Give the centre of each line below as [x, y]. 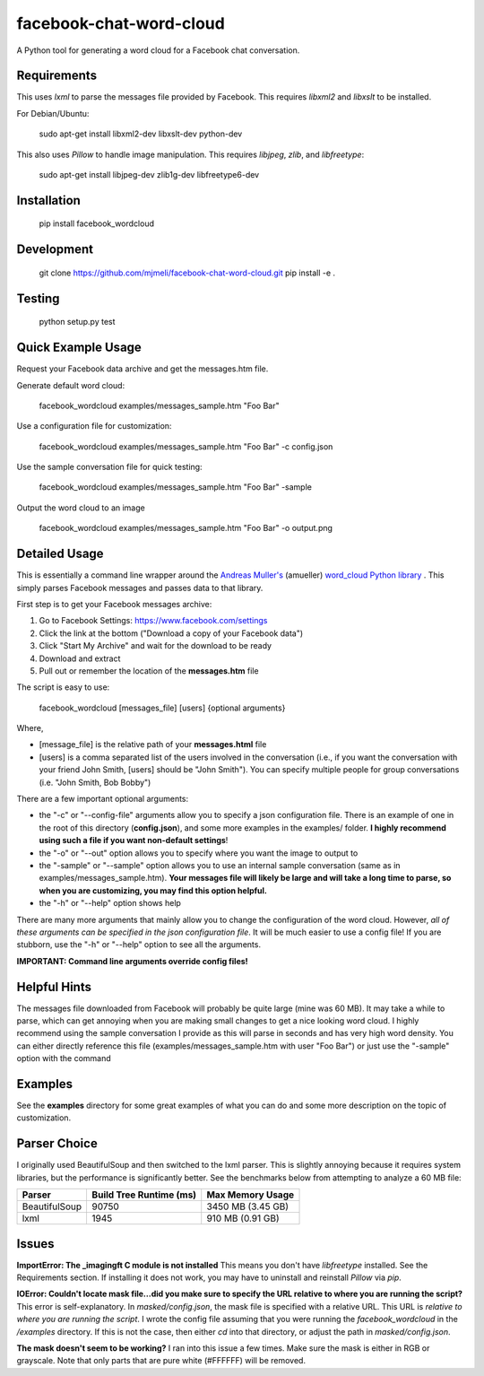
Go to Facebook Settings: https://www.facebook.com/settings [153, 621]
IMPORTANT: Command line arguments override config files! [132, 961]
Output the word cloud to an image [81, 508]
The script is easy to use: [63, 687]
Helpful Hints [54, 987]
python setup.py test [77, 322]
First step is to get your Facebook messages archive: [114, 604]
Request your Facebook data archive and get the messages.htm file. [143, 369]
